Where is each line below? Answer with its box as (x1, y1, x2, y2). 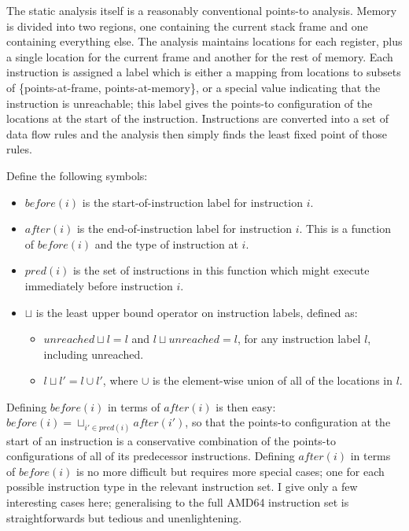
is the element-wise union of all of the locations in (152, 372, 392, 389)
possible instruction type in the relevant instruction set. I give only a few (6, 478, 358, 495)
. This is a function (299, 220, 391, 237)
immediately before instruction (24, 277, 173, 293)
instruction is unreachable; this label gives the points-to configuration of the (6, 94, 373, 111)
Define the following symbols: (6, 167, 148, 183)
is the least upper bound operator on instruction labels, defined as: (35, 304, 358, 320)
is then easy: (216, 398, 276, 415)
